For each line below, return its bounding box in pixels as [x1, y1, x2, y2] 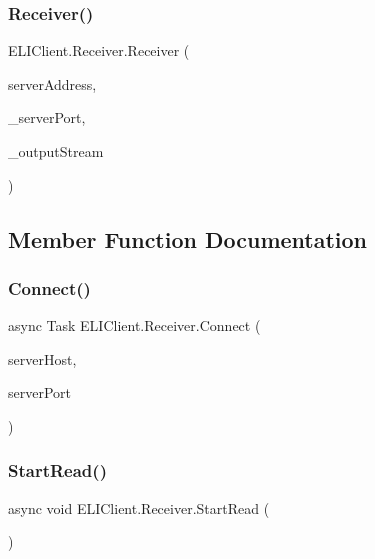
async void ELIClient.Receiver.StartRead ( [8, 497, 270, 518]
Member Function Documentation [8, 223, 368, 254]
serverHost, [8, 348, 77, 369]
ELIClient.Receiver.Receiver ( [8, 40, 190, 61]
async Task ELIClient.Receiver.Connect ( [8, 315, 261, 336]
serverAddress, [8, 73, 97, 94]
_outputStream [8, 141, 104, 161]
